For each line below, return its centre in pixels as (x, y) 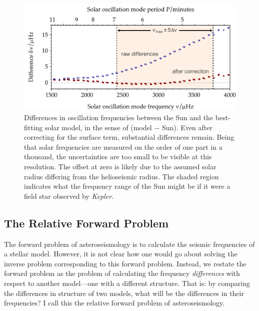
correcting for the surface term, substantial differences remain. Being (129, 137)
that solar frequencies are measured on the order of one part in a (123, 146)
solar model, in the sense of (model (98, 127)
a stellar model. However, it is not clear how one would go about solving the (121, 254)
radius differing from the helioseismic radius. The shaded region (121, 176)
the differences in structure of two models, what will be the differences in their (124, 293)
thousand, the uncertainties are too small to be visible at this (118, 157)
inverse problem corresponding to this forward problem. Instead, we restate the (125, 263)
